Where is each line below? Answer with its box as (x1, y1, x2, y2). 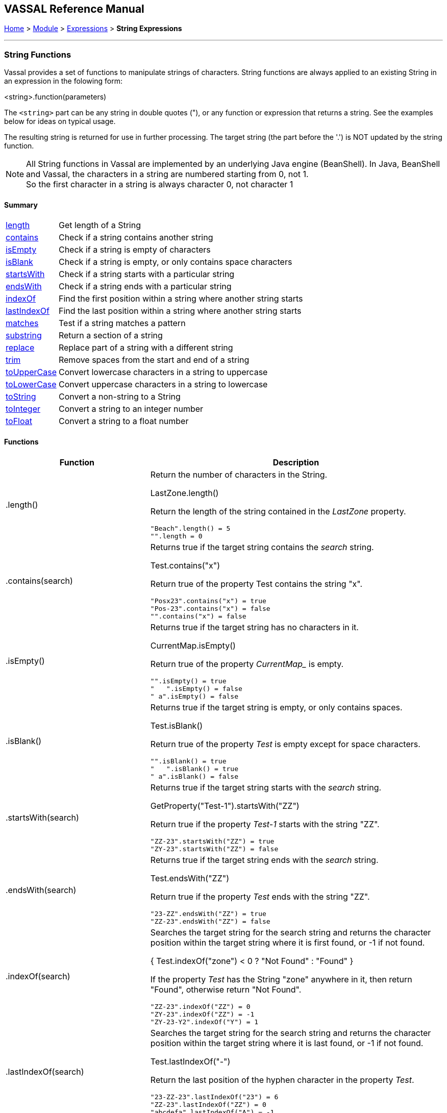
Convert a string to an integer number (58, 404, 204, 414)
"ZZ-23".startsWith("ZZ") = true (150, 837, 275, 845)
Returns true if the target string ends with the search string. (150, 854, 379, 865)
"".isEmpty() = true (150, 677, 227, 685)
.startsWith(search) (6, 812, 79, 823)
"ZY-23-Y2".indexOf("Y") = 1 (150, 1018, 259, 1026)
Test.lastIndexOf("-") (150, 1056, 231, 1067)
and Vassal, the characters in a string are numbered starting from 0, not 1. (26, 169, 309, 180)
